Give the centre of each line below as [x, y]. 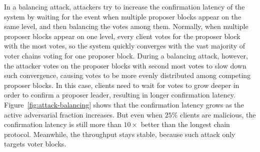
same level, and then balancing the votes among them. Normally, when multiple [126, 26]
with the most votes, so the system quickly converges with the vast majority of [124, 46]
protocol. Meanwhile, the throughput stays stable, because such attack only [120, 134]
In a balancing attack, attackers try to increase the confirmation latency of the [124, 6]
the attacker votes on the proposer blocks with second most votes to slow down [125, 65]
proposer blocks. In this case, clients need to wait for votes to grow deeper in [122, 85]
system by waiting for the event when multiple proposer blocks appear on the [123, 16]
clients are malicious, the [218, 114]
